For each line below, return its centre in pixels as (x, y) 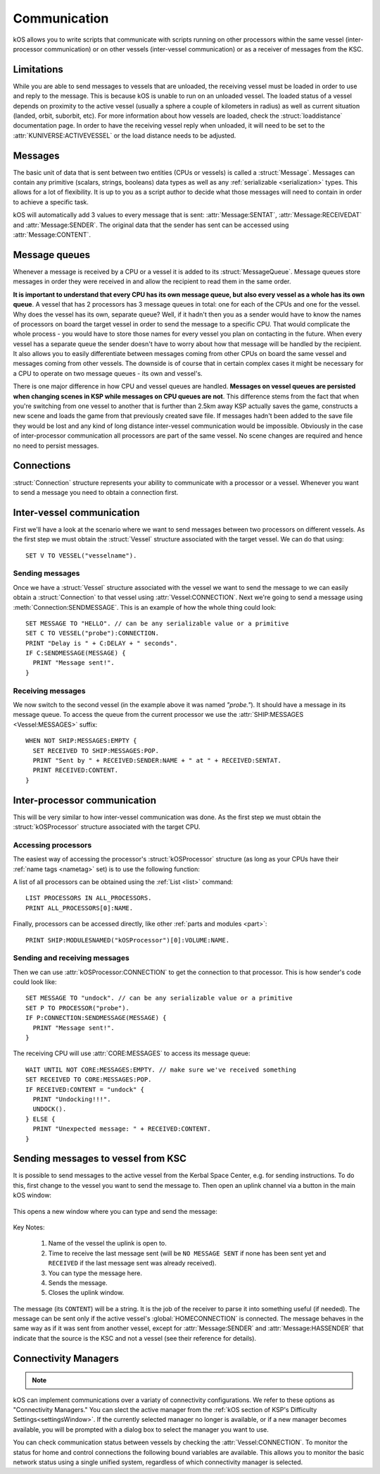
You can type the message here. (95, 1273)
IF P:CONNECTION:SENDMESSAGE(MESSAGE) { (96, 1018)
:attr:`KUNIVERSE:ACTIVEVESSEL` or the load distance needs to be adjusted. (125, 135)
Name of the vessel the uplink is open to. (107, 1243)
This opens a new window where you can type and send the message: (115, 1211)
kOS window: (32, 1196)
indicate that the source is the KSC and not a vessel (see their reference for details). (135, 1338)
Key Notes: (29, 1227)
